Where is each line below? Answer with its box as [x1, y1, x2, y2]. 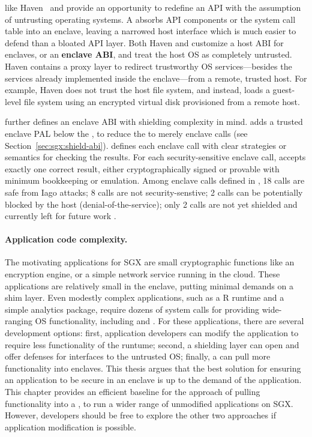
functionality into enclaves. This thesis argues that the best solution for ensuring [5, 361, 301, 374]
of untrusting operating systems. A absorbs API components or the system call [5, 13, 296, 25]
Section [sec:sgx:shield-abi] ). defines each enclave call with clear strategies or [5, 139, 287, 151]
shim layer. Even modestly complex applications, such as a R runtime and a [5, 291, 284, 304]
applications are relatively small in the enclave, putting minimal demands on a [5, 279, 293, 292]
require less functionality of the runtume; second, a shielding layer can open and [5, 338, 299, 351]
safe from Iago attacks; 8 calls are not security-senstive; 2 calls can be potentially [5, 185, 303, 198]
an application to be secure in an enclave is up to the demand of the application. [5, 373, 302, 386]
